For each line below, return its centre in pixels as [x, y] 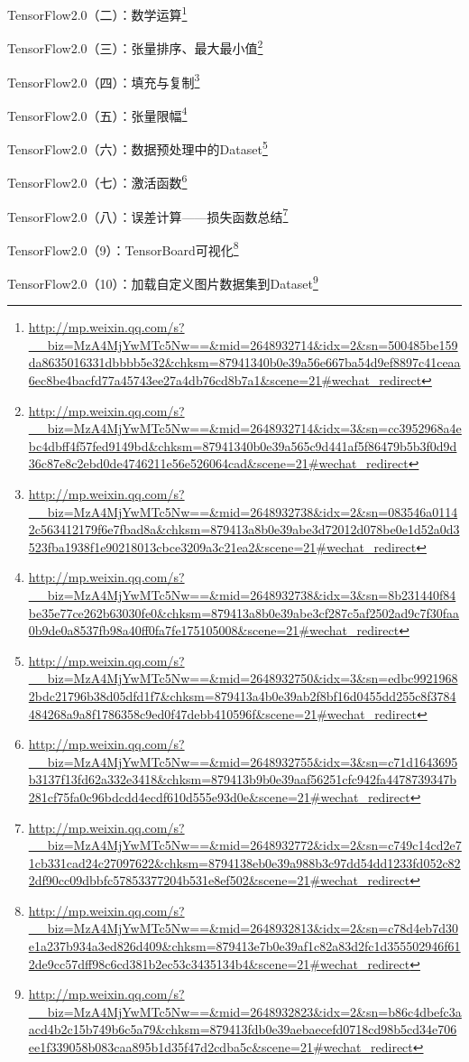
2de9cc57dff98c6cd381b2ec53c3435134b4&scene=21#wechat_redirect [219, 963]
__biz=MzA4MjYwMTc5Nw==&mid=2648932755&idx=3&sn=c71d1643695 [243, 761]
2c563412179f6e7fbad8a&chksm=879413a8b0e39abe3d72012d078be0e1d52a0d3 [244, 529]
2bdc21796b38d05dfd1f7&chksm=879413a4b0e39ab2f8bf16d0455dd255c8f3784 [242, 695]
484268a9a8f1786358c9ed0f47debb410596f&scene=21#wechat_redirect [223, 713]
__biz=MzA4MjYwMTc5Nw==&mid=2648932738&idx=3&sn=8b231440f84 [242, 594]
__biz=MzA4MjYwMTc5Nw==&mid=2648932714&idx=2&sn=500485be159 [243, 344]
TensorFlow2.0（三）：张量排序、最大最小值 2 [135, 46]
